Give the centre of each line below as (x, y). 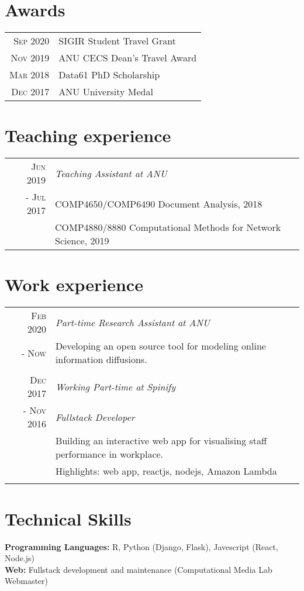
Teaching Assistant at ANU (111, 173)
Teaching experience (88, 135)
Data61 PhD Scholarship (109, 75)
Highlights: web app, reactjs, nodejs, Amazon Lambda (166, 471)
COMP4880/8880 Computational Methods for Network (168, 227)
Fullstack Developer (95, 417)
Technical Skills (68, 518)
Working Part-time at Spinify (115, 386)
